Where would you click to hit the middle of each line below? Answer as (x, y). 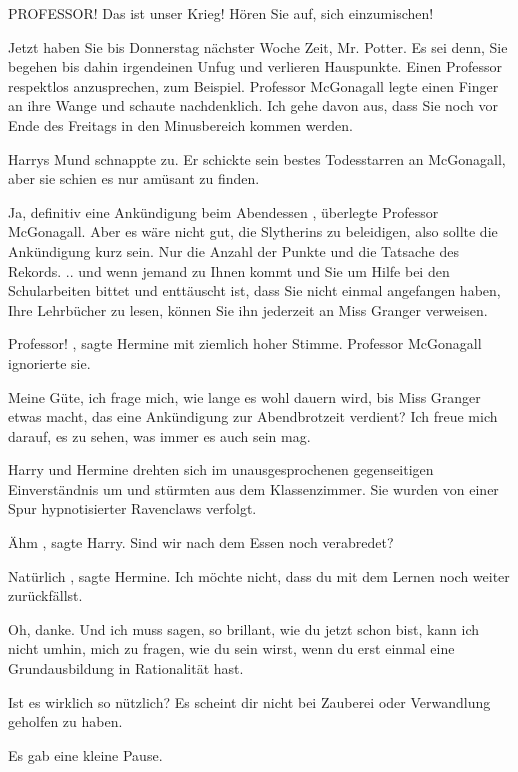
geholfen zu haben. (65, 721)
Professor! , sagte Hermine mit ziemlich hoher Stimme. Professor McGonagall (245, 343)
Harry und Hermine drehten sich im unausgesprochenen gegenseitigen (221, 469)
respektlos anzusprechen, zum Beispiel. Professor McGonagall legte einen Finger (253, 85)
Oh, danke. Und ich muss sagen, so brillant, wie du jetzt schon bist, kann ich (244, 628)
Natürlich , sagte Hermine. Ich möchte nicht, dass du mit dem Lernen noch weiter (259, 575)
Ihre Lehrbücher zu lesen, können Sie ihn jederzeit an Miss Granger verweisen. (248, 309)
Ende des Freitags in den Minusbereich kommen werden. (180, 124)
